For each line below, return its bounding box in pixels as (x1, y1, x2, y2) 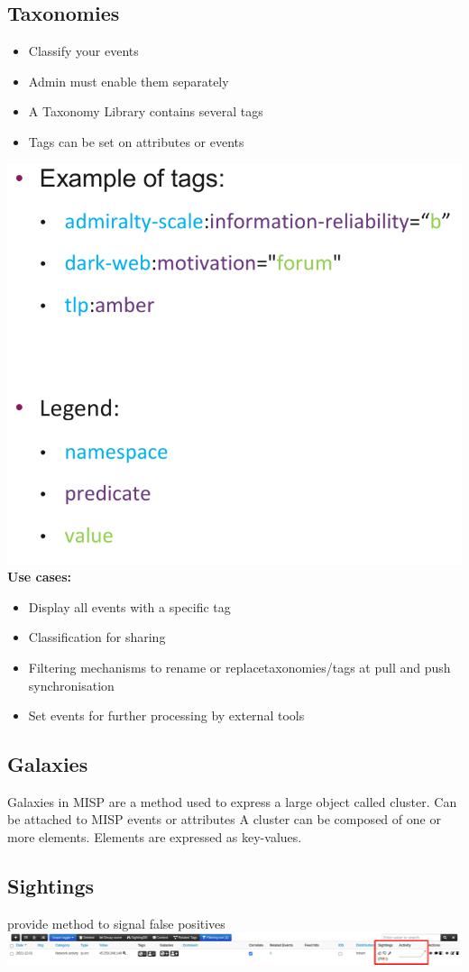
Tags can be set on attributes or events (28, 132, 244, 151)
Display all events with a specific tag (28, 597, 231, 616)
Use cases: (7, 567, 72, 586)
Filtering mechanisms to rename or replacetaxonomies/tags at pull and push (28, 657, 451, 676)
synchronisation (28, 675, 115, 694)
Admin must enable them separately (28, 71, 229, 90)
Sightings (7, 872, 95, 900)
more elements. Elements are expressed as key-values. (7, 828, 302, 847)
